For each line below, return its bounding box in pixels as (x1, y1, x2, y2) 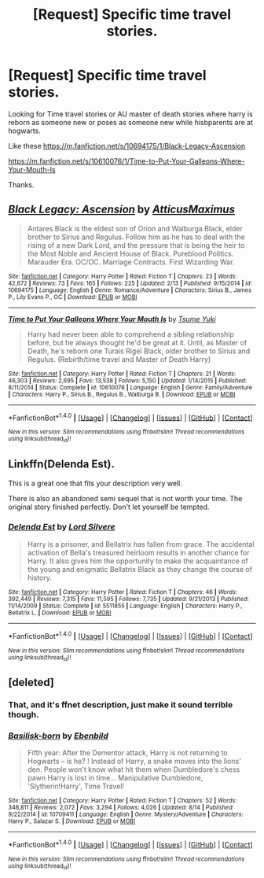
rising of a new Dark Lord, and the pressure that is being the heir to (27, 240, 245, 249)
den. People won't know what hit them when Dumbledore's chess (27, 765, 240, 774)
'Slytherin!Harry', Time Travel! (27, 781, 124, 791)
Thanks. (8, 179, 35, 190)
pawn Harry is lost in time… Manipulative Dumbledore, (27, 773, 203, 783)
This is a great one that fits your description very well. (8, 478, 182, 488)
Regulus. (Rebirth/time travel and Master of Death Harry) (27, 354, 211, 363)
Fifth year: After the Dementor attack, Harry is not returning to (27, 748, 228, 758)
